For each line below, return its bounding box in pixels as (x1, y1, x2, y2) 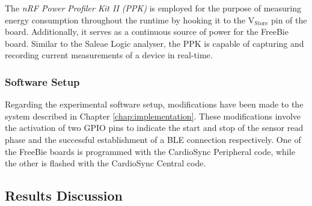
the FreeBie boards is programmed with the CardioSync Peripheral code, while (5, 145, 295, 157)
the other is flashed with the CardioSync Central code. (5, 157, 206, 169)
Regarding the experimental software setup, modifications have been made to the (5, 98, 304, 111)
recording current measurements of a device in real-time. (5, 49, 213, 61)
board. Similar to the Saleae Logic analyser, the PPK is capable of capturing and (5, 37, 304, 49)
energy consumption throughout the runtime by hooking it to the (5, 13, 246, 26)
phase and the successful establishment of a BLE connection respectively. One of (5, 133, 301, 145)
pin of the (271, 13, 307, 26)
